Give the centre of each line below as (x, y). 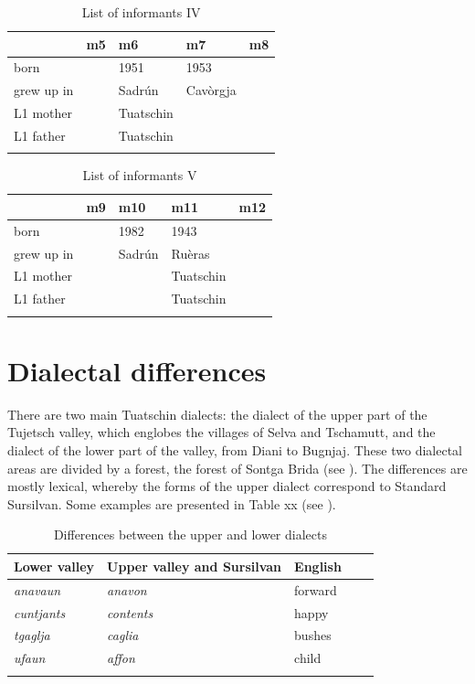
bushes (313, 635)
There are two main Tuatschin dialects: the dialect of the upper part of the (217, 414)
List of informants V (140, 175)
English (318, 566)
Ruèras (190, 253)
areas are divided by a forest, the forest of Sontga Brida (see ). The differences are (237, 468)
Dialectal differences (137, 370)
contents (130, 612)
